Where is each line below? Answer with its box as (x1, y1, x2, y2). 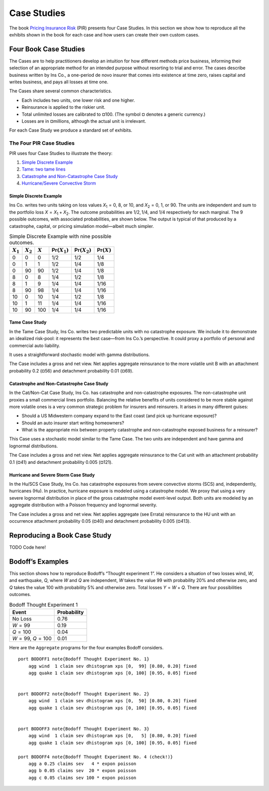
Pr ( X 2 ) (74, 247, 92, 254)
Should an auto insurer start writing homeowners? (21, 419, 125, 426)
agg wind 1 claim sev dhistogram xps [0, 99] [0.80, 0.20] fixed (28, 663, 197, 669)
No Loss (12, 615, 32, 622)
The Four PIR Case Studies (9, 140, 75, 147)
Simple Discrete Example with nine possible (9, 233, 112, 240)
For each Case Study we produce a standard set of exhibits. (9, 127, 133, 133)
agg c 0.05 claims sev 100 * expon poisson (28, 775, 136, 781)
